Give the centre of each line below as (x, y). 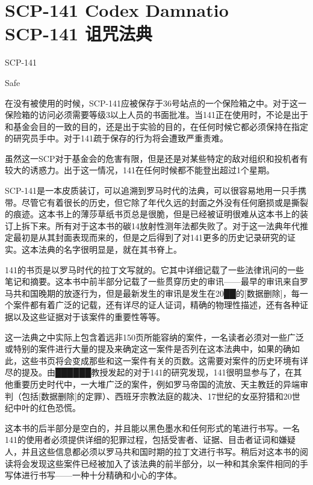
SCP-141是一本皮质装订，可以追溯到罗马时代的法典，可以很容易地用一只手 (152, 190)
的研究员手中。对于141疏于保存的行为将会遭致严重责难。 (116, 138)
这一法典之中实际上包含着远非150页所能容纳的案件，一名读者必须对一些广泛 (154, 337)
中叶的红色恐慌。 (47, 408)
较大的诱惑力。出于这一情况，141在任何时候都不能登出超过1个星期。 (140, 170)
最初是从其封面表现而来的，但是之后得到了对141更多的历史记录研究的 (150, 237)
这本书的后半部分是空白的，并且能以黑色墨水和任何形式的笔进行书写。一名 (152, 428)
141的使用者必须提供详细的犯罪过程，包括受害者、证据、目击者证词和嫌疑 (150, 440)
